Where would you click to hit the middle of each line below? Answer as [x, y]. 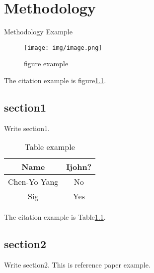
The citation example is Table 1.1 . [55, 217]
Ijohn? [79, 167]
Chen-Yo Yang [33, 182]
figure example [46, 64]
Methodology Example [38, 32]
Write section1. [27, 128]
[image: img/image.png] [63, 48]
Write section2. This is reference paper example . [77, 265]
